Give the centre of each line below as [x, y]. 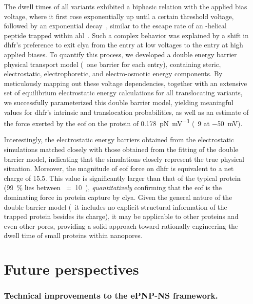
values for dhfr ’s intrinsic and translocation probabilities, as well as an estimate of [126, 112]
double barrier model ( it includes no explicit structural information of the [116, 206]
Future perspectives [72, 269]
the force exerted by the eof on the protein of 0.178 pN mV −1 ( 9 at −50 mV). [123, 122]
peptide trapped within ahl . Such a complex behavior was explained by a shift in [126, 35]
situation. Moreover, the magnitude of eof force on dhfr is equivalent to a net [119, 168]
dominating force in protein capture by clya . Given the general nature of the [118, 197]
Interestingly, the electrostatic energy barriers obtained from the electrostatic [119, 140]
